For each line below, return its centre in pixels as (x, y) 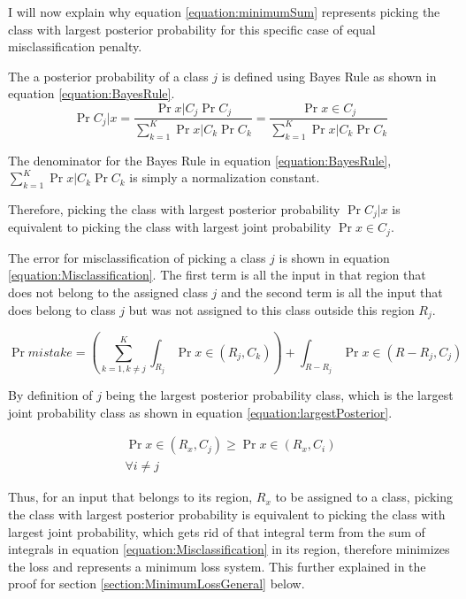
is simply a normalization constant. (225, 177)
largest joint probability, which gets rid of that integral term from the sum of (217, 531)
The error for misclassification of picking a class (137, 257)
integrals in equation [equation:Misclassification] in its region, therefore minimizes (229, 549)
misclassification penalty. (75, 46)
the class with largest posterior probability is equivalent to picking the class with (227, 514)
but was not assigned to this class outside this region (271, 309)
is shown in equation (334, 257)
